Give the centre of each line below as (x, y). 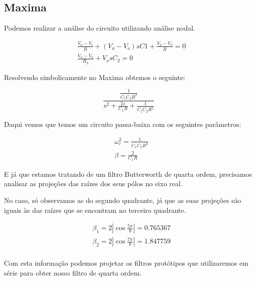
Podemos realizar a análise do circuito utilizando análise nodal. (100, 28)
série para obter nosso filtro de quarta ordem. (73, 272)
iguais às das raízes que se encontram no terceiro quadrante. (95, 210)
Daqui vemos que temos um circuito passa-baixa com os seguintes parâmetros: (123, 124)
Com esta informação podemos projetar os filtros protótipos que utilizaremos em (126, 263)
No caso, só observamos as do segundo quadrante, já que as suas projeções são (123, 200)
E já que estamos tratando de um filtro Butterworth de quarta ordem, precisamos (128, 174)
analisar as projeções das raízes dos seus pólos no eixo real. (93, 183)
